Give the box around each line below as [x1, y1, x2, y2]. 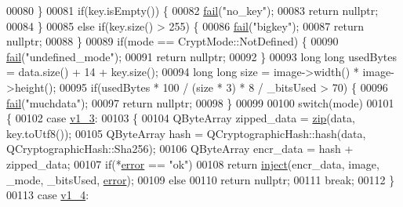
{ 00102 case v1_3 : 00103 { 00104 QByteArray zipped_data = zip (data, [6, 110, 355, 126]
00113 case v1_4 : [6, 187, 89, 203]
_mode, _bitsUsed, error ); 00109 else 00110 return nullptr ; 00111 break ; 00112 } [6, 171, 395, 187]
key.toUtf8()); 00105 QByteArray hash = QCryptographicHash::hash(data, [6, 125, 366, 141]
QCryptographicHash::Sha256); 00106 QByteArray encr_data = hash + [6, 140, 354, 157]
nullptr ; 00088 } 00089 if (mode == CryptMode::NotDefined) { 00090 [6, 33, 339, 49]
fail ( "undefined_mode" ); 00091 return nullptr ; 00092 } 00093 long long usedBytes [6, 48, 397, 64]
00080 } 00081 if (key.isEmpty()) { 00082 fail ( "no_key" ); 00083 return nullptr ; [6, 2, 379, 18]
